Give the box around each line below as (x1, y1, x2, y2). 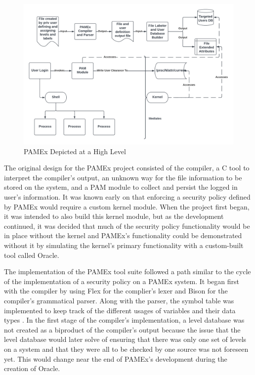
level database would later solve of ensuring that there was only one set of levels (4, 334, 247, 344)
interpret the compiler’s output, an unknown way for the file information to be (4, 172, 242, 182)
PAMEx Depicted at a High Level (24, 146, 126, 156)
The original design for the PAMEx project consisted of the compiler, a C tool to (4, 163, 250, 173)
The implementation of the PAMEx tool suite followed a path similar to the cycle (4, 266, 251, 277)
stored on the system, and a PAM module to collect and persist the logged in (4, 182, 238, 192)
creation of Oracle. (4, 363, 60, 374)
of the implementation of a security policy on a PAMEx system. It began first (4, 276, 239, 286)
